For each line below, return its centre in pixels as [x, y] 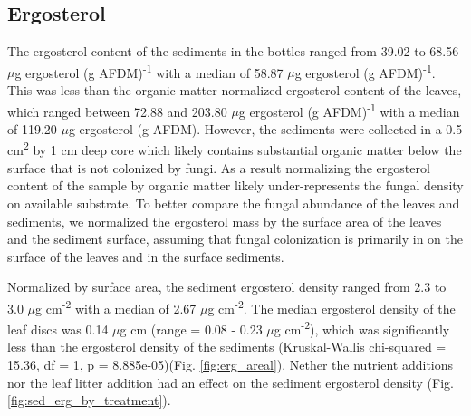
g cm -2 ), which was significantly [362, 328]
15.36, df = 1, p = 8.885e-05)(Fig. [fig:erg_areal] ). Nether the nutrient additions [231, 364]
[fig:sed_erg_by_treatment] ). [89, 400]
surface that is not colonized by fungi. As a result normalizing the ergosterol [219, 167]
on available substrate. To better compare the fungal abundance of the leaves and [234, 203]
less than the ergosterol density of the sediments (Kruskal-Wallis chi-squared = [227, 347]
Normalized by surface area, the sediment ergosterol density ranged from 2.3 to [227, 287]
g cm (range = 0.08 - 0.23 [191, 329]
